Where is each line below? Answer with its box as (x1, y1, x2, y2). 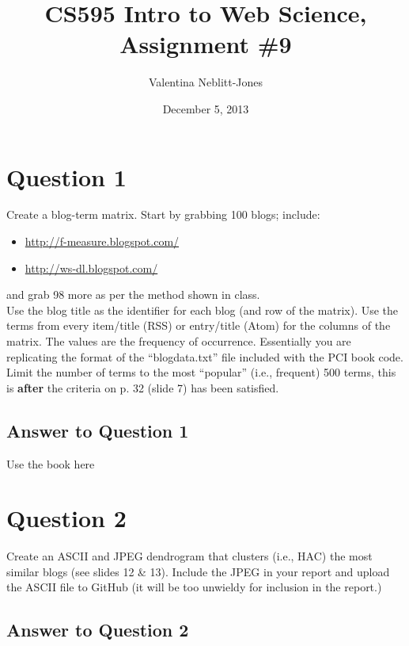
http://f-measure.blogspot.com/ (25, 233, 180, 250)
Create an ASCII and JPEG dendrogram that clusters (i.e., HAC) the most (6, 548, 373, 564)
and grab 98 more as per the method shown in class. (6, 286, 260, 303)
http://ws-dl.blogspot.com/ (25, 259, 158, 276)
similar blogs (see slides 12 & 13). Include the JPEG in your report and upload (6, 563, 390, 579)
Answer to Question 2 (6, 617, 189, 642)
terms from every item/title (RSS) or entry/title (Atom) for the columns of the (6, 317, 391, 334)
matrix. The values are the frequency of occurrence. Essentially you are (6, 333, 351, 349)
